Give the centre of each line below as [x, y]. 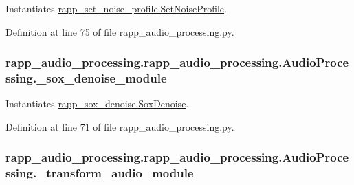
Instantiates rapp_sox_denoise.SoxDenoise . [97, 104]
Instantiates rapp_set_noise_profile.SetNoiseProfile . [116, 8]
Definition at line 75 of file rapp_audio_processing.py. [120, 31]
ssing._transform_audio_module [100, 173]
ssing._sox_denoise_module [86, 78]
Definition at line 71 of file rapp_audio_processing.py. [120, 126]
